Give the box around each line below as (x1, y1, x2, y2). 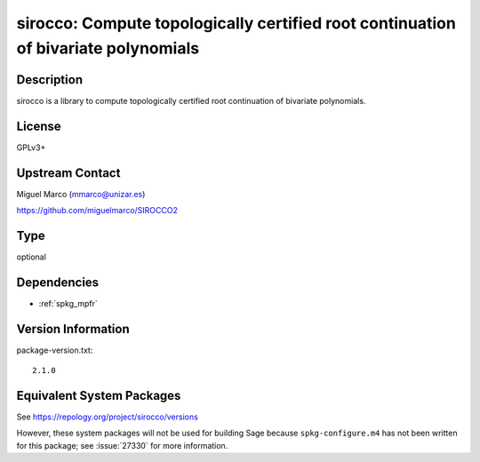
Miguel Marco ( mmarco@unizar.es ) (16, 188, 146, 199)
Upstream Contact (16, 165, 121, 180)
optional (16, 251, 46, 262)
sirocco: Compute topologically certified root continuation (16, 13, 457, 33)
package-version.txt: (16, 345, 93, 355)
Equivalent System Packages (16, 387, 181, 403)
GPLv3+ (16, 142, 46, 153)
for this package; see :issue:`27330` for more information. (16, 440, 228, 450)
